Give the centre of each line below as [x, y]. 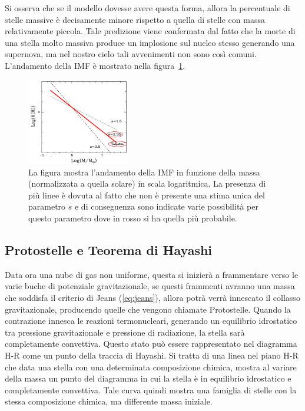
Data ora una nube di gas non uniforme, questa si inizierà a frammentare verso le [152, 274]
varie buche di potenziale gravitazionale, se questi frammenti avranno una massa [150, 286]
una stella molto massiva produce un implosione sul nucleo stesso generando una [150, 42]
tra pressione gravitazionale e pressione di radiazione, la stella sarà [125, 332]
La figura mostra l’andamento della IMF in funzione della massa [144, 172]
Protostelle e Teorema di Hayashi [109, 249]
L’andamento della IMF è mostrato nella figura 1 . [95, 65]
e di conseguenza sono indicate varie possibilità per [166, 206]
